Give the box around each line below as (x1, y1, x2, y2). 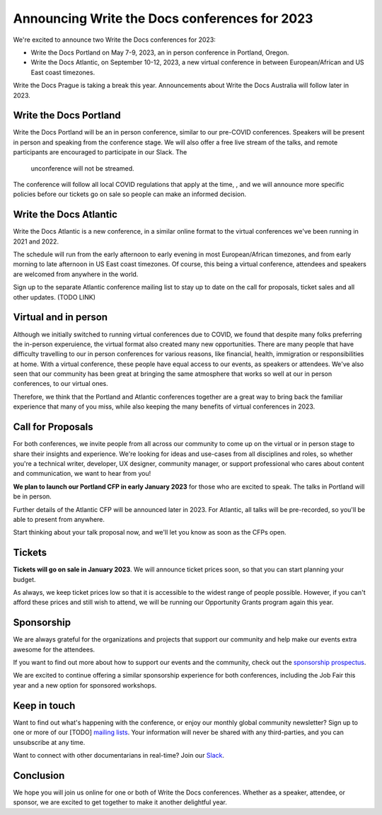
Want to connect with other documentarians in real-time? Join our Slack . (13, 751, 225, 759)
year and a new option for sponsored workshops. (13, 680, 157, 690)
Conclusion (13, 769, 65, 782)
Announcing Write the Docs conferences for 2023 (13, 11, 313, 26)
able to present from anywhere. (13, 515, 105, 523)
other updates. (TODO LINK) (13, 292, 95, 301)
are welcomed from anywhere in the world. (13, 270, 139, 278)
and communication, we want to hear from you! (13, 469, 151, 478)
